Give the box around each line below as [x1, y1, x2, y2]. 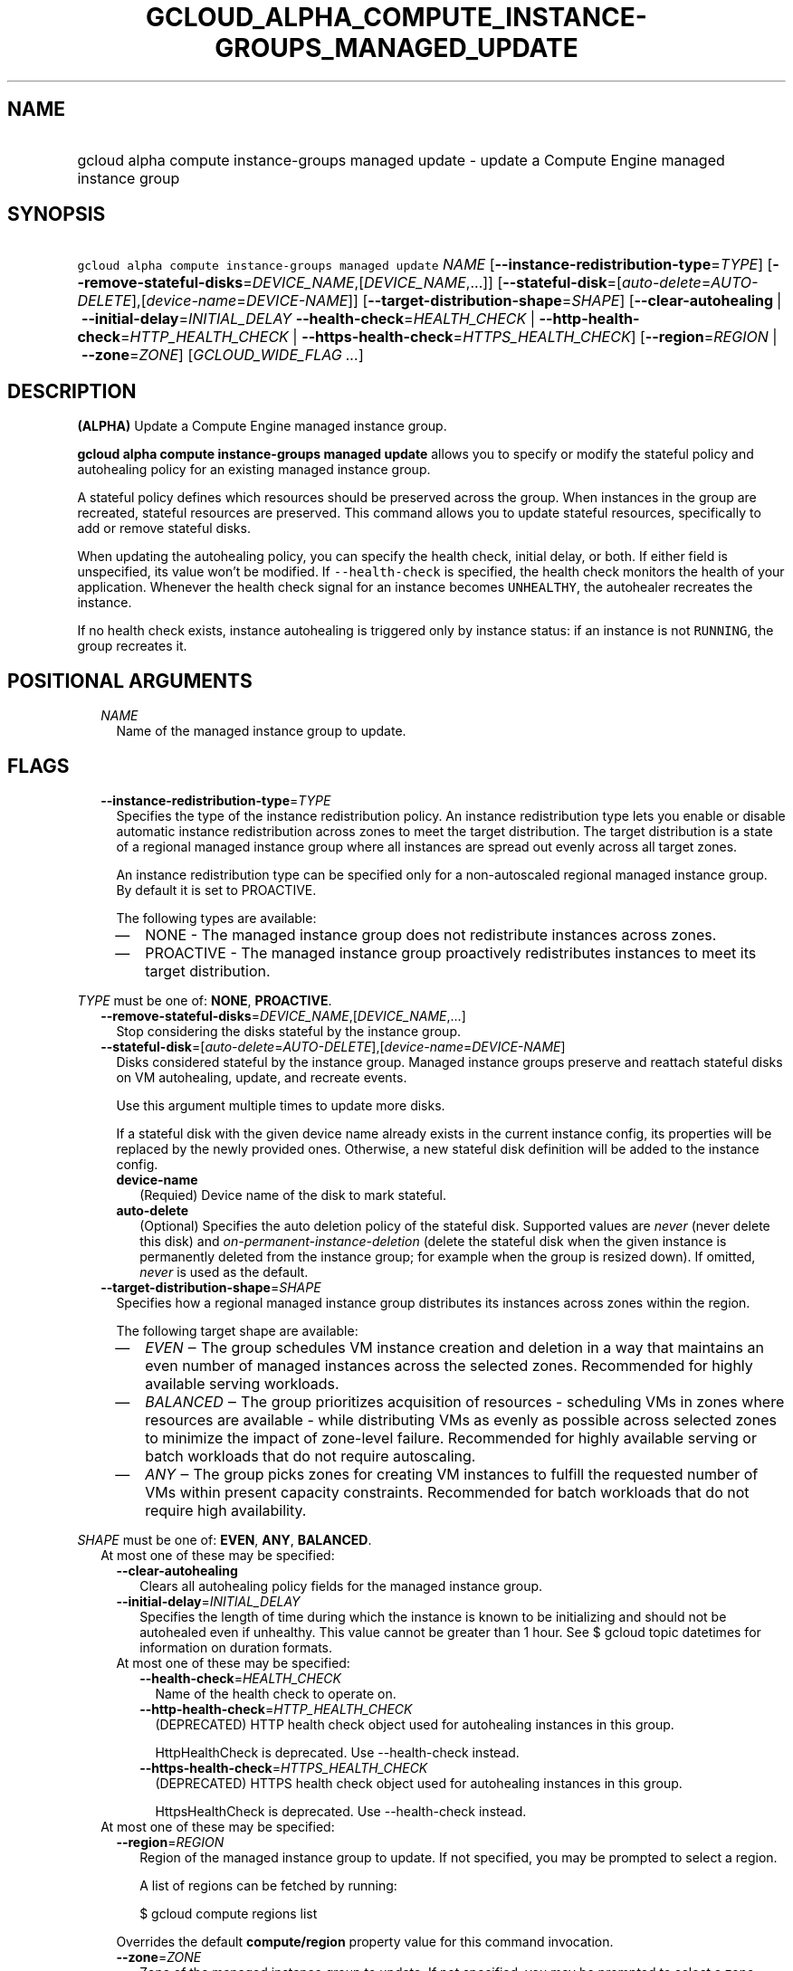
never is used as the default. [139, 1263, 309, 1280]
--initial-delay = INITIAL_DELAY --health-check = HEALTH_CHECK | [81, 309, 536, 328]
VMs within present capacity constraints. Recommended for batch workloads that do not [145, 1482, 750, 1501]
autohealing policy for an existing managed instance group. [77, 462, 431, 478]
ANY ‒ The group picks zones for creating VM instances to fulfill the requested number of [145, 1464, 759, 1483]
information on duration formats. [139, 1639, 333, 1655]
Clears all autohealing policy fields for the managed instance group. [139, 1577, 543, 1594]
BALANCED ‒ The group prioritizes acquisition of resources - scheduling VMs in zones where [145, 1392, 785, 1411]
